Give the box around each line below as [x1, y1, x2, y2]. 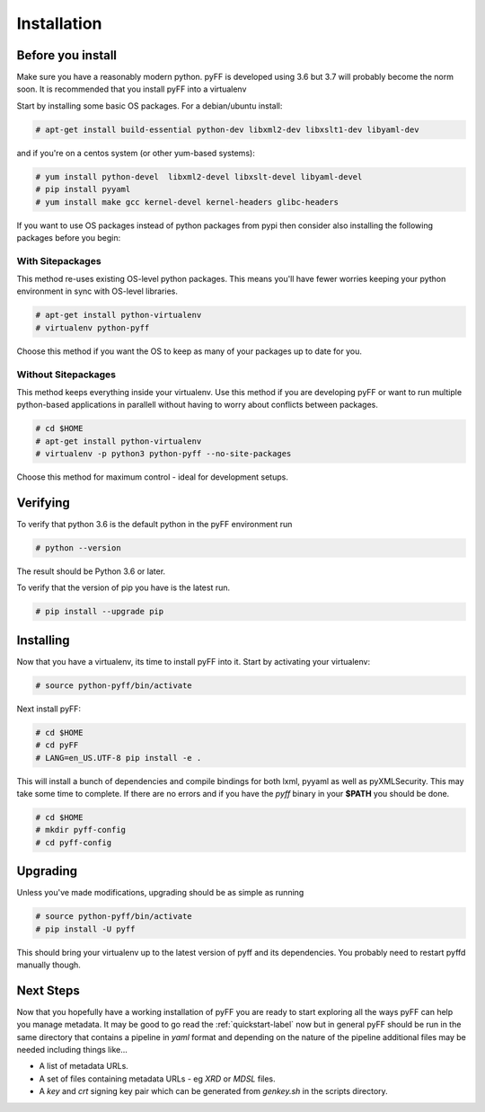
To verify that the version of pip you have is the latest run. [16, 582, 231, 593]
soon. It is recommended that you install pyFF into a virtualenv [16, 84, 247, 94]
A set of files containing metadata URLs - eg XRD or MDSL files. [39, 1073, 276, 1084]
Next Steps [16, 983, 80, 998]
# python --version [35, 543, 121, 553]
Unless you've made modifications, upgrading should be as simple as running [16, 887, 304, 898]
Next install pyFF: [16, 703, 81, 714]
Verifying [16, 495, 71, 510]
